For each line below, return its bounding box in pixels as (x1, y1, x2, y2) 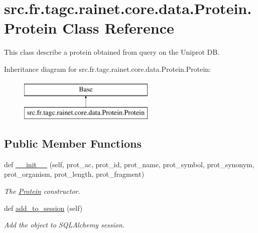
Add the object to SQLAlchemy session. (4, 219, 125, 230)
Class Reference (62, 18, 174, 38)
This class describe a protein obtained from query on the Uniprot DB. (4, 47, 220, 57)
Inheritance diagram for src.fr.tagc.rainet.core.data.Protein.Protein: (4, 63, 211, 74)
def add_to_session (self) (4, 202, 83, 213)
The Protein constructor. (4, 186, 80, 196)
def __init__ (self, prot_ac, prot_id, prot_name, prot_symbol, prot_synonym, (4, 159, 254, 169)
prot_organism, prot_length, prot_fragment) (4, 169, 145, 179)
